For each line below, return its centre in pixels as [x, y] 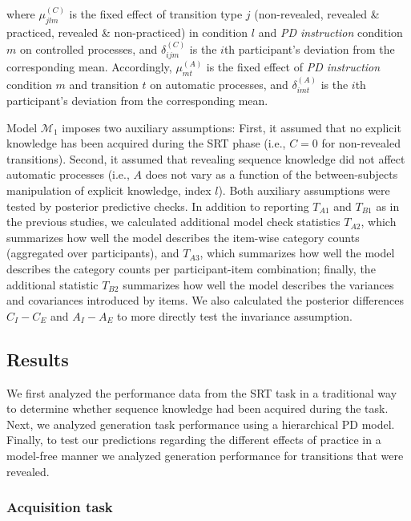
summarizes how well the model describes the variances [258, 284]
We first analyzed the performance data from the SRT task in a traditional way [202, 392]
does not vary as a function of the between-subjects [272, 174]
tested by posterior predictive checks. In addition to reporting [158, 206]
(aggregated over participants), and [93, 253]
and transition [104, 84]
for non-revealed [361, 143]
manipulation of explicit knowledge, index [109, 190]
